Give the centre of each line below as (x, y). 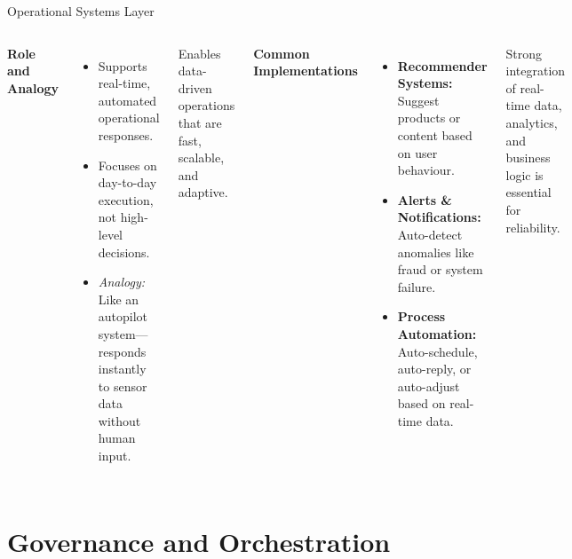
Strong (524, 53)
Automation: (437, 333)
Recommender (442, 65)
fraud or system (440, 269)
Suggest (418, 100)
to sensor (123, 386)
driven (195, 87)
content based (435, 134)
